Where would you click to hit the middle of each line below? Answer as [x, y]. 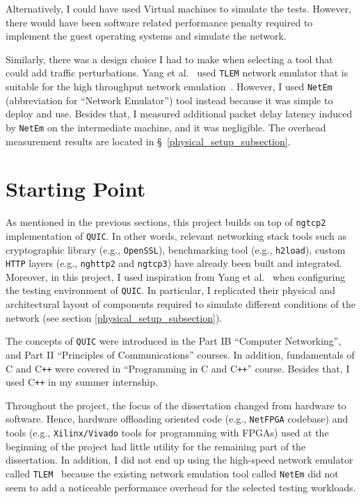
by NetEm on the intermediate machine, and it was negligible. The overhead [166, 127]
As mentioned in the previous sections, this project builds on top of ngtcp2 [166, 222]
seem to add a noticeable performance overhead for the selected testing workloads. [181, 487]
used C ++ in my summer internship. [82, 382]
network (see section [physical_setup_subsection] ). [114, 317]
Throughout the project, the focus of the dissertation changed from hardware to [176, 405]
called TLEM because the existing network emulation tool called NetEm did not [172, 473]
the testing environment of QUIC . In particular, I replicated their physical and [170, 290]
